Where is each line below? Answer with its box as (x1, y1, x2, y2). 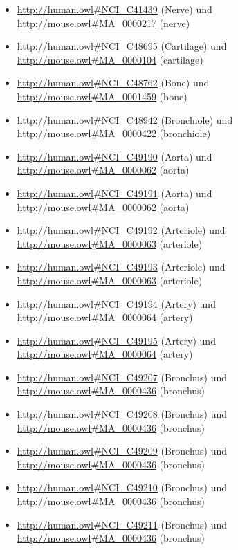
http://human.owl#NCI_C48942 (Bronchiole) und (17, 112, 233, 127)
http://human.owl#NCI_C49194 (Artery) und (17, 296, 216, 311)
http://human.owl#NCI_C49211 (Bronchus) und (17, 517, 228, 531)
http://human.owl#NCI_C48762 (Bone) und (17, 75, 210, 90)
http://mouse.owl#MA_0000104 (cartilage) (17, 52, 203, 66)
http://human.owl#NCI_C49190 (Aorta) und (17, 149, 212, 163)
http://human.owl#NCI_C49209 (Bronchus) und (17, 443, 228, 458)
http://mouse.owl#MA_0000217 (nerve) (17, 15, 190, 30)
